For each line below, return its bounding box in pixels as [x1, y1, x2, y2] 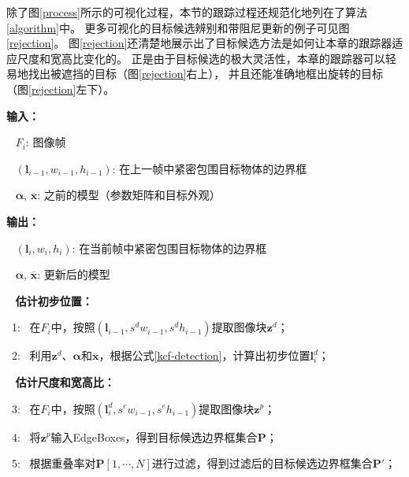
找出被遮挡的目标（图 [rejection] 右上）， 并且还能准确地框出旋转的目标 [28, 65, 383, 82]
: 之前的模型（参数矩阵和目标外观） [37, 187, 221, 203]
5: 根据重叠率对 [11, 455, 96, 471]
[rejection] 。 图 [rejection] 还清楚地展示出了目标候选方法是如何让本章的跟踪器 [6, 35, 392, 51]
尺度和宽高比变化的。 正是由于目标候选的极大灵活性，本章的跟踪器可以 [17, 50, 385, 66]
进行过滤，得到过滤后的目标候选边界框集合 [151, 455, 373, 471]
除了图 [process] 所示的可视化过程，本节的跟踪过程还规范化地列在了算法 [6, 4, 367, 20]
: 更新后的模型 [37, 266, 110, 283]
